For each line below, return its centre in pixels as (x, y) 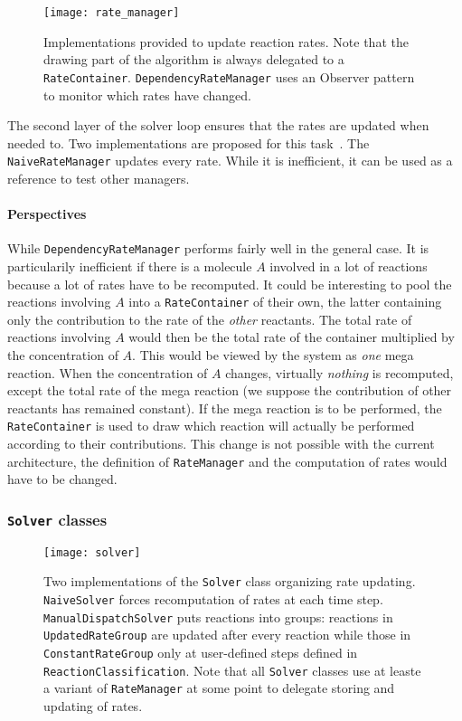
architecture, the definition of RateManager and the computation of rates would (227, 461)
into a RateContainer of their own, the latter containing (285, 302)
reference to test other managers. (99, 178)
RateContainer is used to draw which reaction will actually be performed (211, 426)
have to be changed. (62, 479)
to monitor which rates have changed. (147, 95)
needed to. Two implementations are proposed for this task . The (189, 142)
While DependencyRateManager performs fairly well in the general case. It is (218, 248)
